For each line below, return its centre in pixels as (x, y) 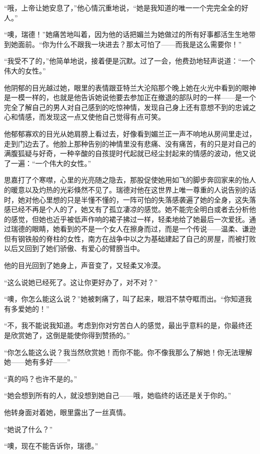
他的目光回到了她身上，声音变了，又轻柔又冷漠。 (84, 265)
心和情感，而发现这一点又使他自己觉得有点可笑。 (84, 117)
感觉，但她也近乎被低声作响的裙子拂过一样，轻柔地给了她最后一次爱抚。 (130, 219)
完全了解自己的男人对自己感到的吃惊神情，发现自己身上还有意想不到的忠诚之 (130, 107)
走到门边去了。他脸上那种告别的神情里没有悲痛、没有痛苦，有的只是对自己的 (130, 143)
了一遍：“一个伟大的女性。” (48, 163)
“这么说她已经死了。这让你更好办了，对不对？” (81, 282)
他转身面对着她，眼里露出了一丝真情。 (67, 412)
